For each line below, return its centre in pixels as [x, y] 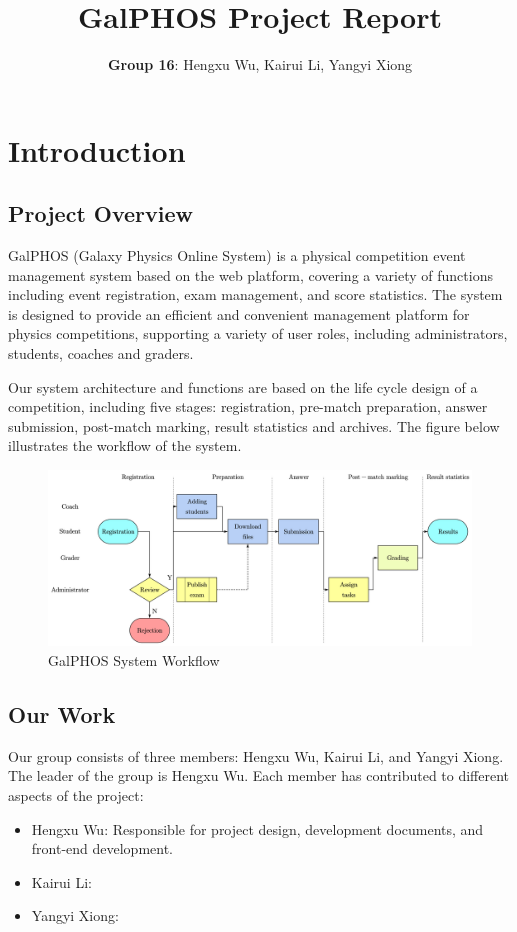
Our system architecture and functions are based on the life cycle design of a [243, 386]
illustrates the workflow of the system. [125, 445]
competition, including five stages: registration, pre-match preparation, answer [248, 406]
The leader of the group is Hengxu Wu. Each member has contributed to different [259, 775]
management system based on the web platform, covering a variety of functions [250, 274]
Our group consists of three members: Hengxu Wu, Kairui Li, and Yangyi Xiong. [256, 755]
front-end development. [102, 848]
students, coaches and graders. [101, 353]
